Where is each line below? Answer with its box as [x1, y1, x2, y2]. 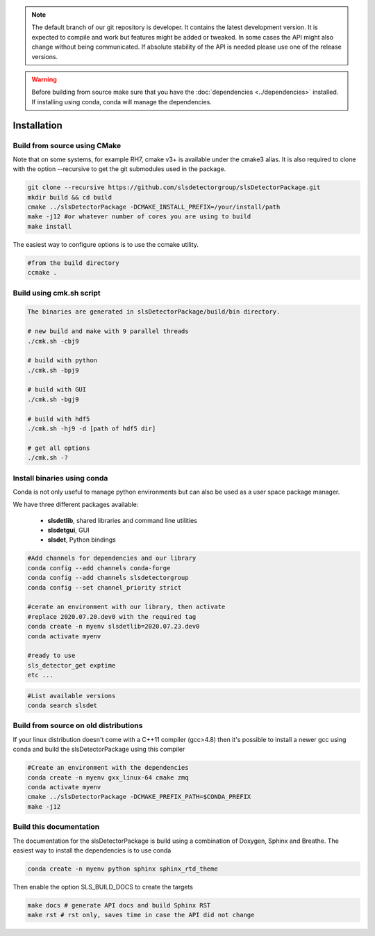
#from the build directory [27, 259, 119, 267]
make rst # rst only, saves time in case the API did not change [27, 911, 255, 919]
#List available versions [27, 692, 116, 700]
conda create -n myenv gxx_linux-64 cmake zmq [27, 773, 189, 782]
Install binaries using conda [12, 473, 108, 483]
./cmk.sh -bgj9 [27, 395, 79, 403]
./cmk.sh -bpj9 [27, 366, 79, 374]
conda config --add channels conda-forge [27, 564, 171, 572]
